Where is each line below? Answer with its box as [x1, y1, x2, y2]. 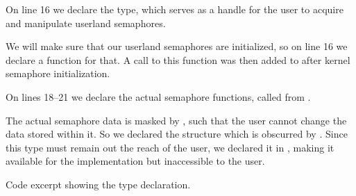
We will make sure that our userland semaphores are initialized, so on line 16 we [6, 39, 348, 54]
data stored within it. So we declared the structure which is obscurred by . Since [6, 126, 348, 141]
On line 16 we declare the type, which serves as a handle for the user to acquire [6, 2, 344, 16]
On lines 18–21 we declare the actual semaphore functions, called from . [6, 89, 311, 104]
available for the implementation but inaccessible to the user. [6, 154, 265, 168]
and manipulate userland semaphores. [6, 15, 166, 30]
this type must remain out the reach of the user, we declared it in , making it [6, 140, 334, 154]
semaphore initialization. [6, 66, 110, 81]
